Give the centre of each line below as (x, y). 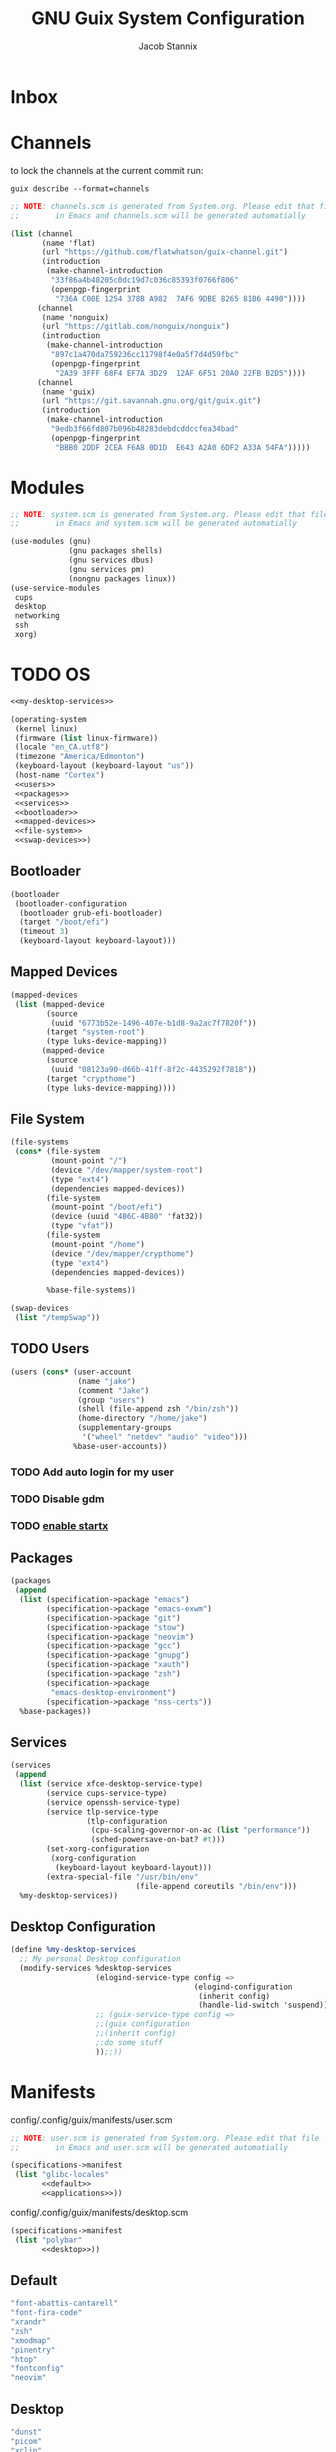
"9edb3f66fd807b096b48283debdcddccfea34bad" (145, 429)
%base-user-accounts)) (120, 1446)
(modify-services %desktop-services (95, 1968)
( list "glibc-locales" (62, 2175)
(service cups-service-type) (107, 1793)
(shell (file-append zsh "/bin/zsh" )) (158, 1409)
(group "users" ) (111, 1400)
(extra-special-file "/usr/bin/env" (122, 1877)
